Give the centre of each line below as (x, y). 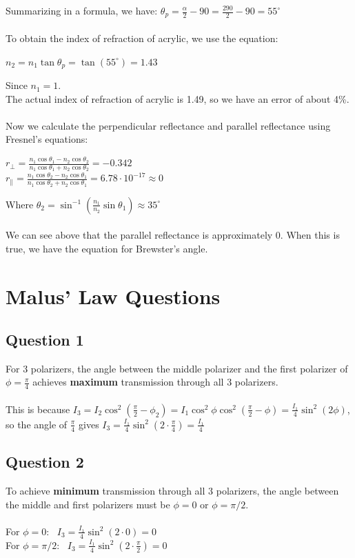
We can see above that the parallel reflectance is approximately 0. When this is (173, 235)
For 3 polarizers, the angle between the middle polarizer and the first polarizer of (177, 368)
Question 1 (45, 340)
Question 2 (45, 462)
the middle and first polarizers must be (88, 504)
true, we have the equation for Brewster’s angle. (107, 248)
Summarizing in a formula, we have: (82, 10)
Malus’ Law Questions (113, 296)
